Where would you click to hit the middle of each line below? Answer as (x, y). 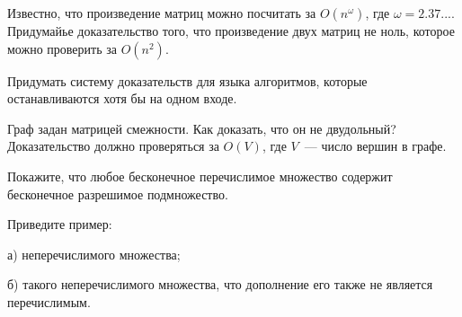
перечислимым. (49, 301)
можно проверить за (62, 48)
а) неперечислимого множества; (94, 254)
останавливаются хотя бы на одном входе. (122, 98)
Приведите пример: (60, 224)
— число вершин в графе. (375, 146)
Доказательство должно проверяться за (113, 146)
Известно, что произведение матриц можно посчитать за (162, 13)
